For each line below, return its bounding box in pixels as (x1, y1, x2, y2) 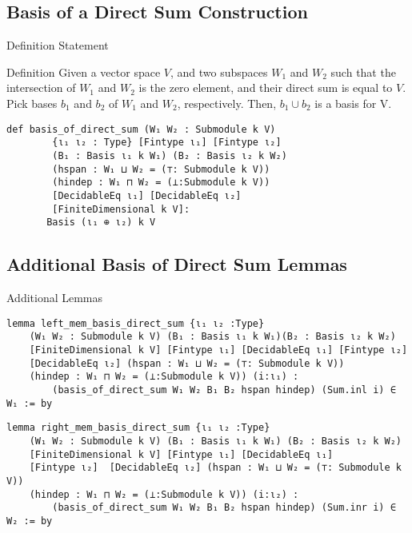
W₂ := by (6, 515, 53, 527)
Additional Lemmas (6, 289, 103, 306)
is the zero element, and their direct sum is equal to (138, 79, 393, 96)
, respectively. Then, (177, 94, 277, 111)
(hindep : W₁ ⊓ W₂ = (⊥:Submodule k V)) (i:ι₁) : (29, 371, 299, 383)
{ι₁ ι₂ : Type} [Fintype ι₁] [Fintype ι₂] (52, 137, 282, 149)
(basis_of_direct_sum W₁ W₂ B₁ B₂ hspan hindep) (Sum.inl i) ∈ (52, 384, 396, 396)
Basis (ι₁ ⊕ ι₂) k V (46, 217, 156, 229)
